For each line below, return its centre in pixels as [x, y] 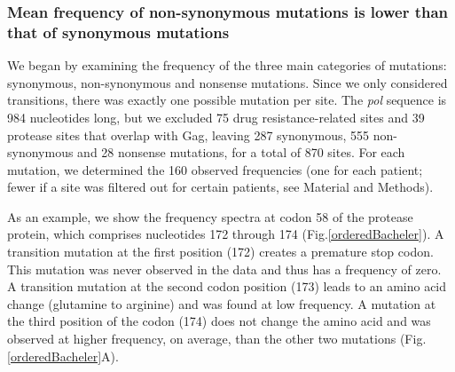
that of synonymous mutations [118, 32]
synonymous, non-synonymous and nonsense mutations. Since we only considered [227, 82]
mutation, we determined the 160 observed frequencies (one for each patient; [215, 169]
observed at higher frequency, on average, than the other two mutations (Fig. [217, 339]
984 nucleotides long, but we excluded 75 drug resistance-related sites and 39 [216, 117]
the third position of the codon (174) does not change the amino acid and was [219, 321]
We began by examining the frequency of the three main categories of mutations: [227, 65]
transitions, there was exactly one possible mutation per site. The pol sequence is [227, 100]
